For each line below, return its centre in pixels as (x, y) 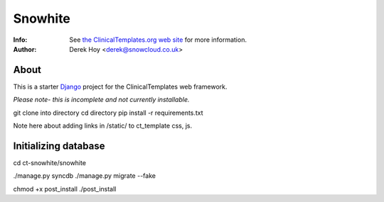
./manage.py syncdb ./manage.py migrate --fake (85, 176)
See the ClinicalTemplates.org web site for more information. (158, 40)
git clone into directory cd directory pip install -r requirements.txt (108, 113)
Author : (25, 49)
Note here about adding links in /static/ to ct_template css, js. (102, 126)
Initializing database (59, 146)
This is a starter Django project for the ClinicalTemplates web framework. (120, 86)
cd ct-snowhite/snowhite (50, 162)
